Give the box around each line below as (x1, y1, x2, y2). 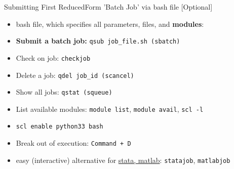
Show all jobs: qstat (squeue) (16, 87, 112, 97)
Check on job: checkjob (16, 52, 91, 63)
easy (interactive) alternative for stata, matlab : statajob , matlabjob (16, 154, 230, 165)
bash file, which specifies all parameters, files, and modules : (16, 18, 204, 29)
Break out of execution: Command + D (16, 138, 131, 148)
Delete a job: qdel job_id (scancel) (16, 69, 134, 80)
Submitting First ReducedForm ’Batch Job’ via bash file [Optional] (4, 2, 213, 12)
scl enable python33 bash (16, 123, 103, 131)
